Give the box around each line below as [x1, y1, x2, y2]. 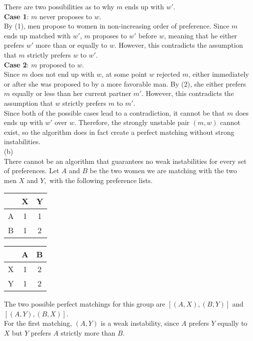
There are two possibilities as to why [4, 1, 114, 11]
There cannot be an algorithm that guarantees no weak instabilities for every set [4, 155, 247, 166]
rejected [156, 69, 180, 79]
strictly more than [60, 328, 115, 338]
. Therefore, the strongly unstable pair [74, 117, 190, 127]
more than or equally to [35, 40, 108, 50]
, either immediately [188, 69, 249, 79]
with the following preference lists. [49, 175, 153, 185]
